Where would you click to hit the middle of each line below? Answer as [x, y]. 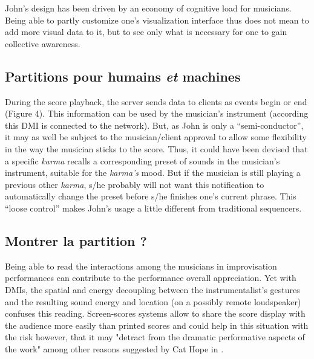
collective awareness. [43, 43]
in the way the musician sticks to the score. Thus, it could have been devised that [156, 148]
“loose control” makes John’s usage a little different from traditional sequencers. [153, 208]
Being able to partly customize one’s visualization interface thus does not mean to [157, 20]
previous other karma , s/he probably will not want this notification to [135, 184]
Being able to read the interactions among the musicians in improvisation [141, 266]
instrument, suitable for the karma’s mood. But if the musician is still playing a [153, 173]
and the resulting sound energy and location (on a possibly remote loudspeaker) [153, 301]
